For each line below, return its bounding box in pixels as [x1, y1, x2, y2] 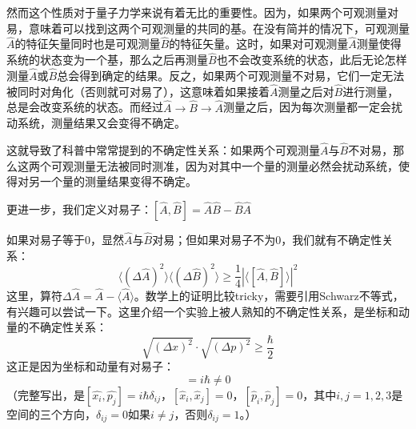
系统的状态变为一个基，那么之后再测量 [6, 51, 208, 68]
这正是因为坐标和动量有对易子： [6, 358, 174, 375]
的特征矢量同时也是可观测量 [14, 35, 161, 52]
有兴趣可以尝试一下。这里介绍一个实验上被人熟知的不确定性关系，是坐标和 [6, 303, 398, 319]
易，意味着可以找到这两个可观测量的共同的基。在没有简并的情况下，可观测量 [6, 19, 410, 36]
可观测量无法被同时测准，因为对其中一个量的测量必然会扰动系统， [50, 157, 398, 174]
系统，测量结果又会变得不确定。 [17, 114, 186, 131]
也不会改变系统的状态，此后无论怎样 [216, 51, 407, 68]
